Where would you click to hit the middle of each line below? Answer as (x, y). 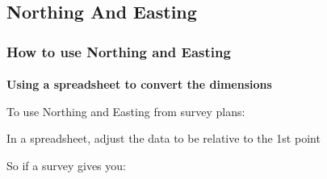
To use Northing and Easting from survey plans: (126, 111)
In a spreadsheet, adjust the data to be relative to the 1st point (163, 138)
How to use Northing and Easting (119, 51)
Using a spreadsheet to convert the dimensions (139, 84)
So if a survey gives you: (66, 165)
